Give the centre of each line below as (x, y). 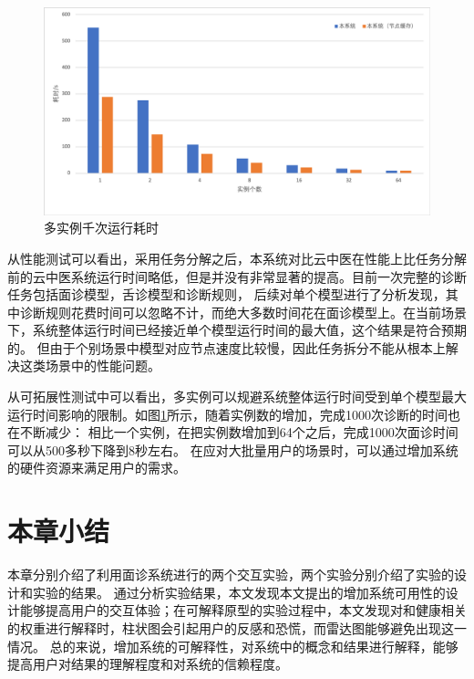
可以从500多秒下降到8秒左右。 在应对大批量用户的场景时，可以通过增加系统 (233, 449)
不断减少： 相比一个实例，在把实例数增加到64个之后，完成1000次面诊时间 (239, 432)
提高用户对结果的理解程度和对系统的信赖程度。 (148, 664)
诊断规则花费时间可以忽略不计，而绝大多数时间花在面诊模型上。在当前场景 (243, 312)
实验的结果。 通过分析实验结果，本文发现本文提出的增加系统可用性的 (239, 592)
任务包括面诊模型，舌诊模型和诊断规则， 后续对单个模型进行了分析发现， (227, 294)
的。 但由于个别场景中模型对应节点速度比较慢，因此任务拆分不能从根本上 (227, 347)
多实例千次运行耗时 (101, 228)
